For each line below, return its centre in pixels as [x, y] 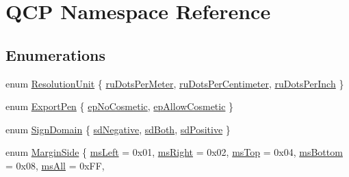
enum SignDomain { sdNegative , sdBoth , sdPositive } [118, 129]
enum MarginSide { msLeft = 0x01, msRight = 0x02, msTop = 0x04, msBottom [174, 152]
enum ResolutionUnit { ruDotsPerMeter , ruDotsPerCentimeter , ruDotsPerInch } [175, 83]
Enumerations [56, 54]
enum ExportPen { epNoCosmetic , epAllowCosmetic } [120, 106]
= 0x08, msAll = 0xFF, [55, 165]
